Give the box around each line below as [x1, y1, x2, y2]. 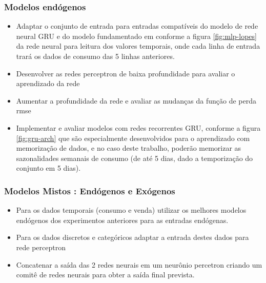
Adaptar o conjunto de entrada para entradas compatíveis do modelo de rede [16, 21, 258, 31]
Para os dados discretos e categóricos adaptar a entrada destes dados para [16, 232, 249, 242]
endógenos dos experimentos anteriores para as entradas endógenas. [16, 214, 229, 225]
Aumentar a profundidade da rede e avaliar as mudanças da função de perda [16, 95, 256, 106]
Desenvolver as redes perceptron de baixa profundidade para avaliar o [16, 68, 235, 78]
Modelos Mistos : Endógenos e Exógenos [4, 184, 175, 197]
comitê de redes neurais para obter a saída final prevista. [16, 269, 195, 280]
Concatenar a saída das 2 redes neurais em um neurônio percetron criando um [16, 259, 262, 270]
